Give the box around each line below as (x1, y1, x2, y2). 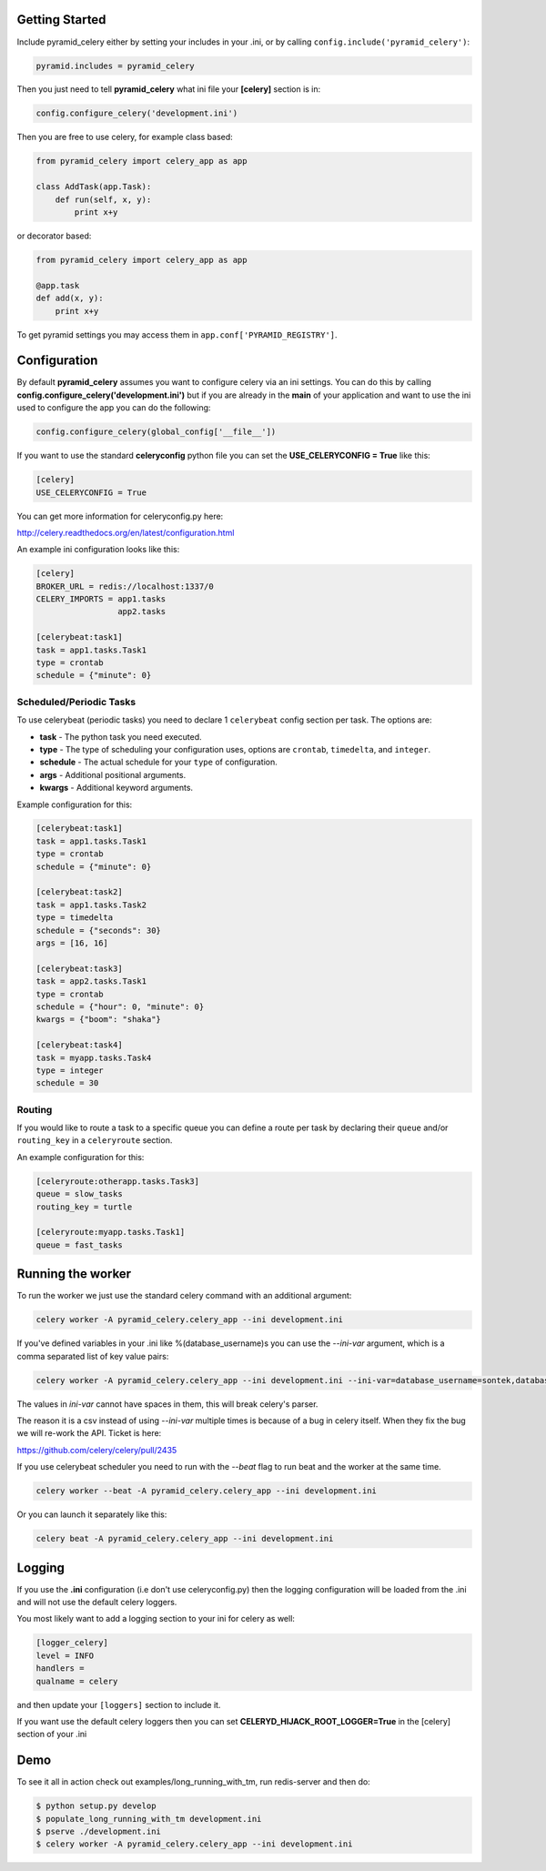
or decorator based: (16, 230, 92, 241)
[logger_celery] (35, 1638, 109, 1648)
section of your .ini (16, 1729, 87, 1740)
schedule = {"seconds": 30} (35, 925, 161, 935)
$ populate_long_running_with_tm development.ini (35, 1814, 262, 1824)
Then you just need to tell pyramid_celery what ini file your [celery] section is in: (16, 84, 321, 95)
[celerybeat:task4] (35, 1040, 123, 1050)
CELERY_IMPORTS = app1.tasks (35, 594, 167, 604)
